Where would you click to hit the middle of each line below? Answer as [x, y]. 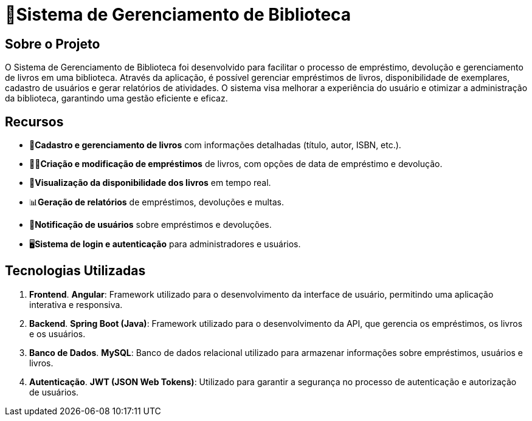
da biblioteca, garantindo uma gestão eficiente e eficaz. [116, 98]
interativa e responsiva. [76, 304]
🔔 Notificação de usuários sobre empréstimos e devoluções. [150, 225]
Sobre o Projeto [53, 44]
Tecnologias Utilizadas [75, 271]
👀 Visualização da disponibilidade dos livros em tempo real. [150, 183]
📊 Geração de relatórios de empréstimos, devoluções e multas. [157, 202]
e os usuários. [57, 334]
